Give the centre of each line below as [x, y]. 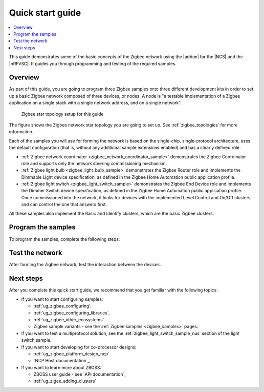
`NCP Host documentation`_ [62, 361]
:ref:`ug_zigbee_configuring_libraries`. [72, 313]
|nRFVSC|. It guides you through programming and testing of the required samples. [93, 63]
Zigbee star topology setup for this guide [62, 114]
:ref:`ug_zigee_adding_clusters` [65, 381]
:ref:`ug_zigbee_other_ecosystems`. [69, 319]
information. [21, 132]
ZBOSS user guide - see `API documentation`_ [80, 374]
